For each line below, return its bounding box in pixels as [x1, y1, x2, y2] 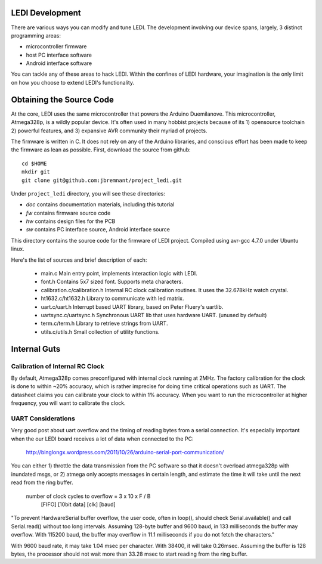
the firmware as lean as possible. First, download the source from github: [11, 146, 191, 153]
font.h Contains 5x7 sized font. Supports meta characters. [41, 278, 183, 286]
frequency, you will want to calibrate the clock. [11, 399, 126, 407]
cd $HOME [21, 160, 47, 167]
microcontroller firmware [26, 43, 87, 50]
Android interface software [26, 60, 92, 67]
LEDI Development [11, 8, 81, 18]
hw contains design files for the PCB [26, 218, 116, 225]
